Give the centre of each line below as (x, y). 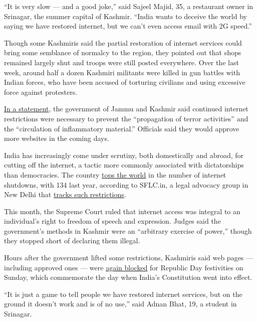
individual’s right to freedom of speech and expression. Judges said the (112, 221)
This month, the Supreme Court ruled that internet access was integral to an (122, 211)
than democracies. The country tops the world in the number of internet (115, 174)
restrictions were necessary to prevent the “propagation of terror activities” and (126, 118)
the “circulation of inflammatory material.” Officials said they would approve (122, 128)
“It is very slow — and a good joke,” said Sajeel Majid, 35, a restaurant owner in (129, 6)
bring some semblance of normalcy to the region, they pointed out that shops (123, 52)
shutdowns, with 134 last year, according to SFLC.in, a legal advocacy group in (126, 184)
